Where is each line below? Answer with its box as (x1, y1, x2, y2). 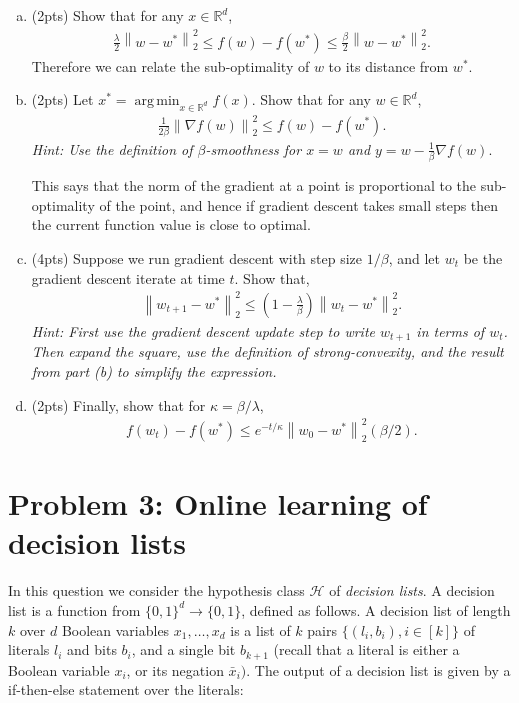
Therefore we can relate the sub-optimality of (31, 55, 310, 76)
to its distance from (328, 55, 449, 76)
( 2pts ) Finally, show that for (31, 394, 206, 415)
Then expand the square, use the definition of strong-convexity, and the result (31, 341, 504, 362)
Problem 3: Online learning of (8, 483, 428, 524)
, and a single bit (131, 639, 236, 660)
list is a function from (8, 599, 141, 620)
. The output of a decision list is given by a (246, 659, 511, 680)
